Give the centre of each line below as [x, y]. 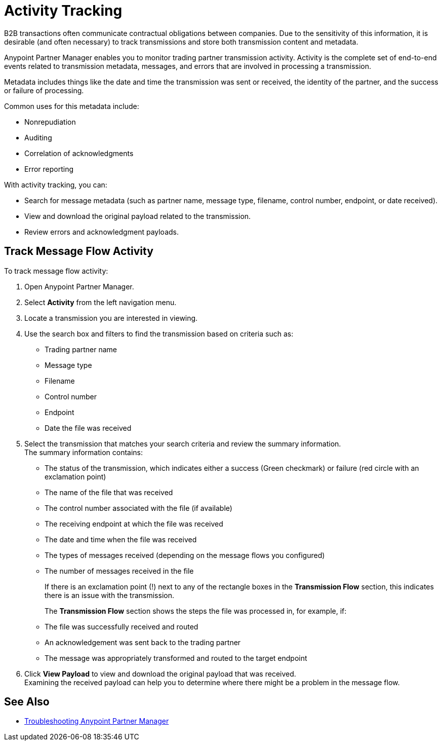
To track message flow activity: [56, 271]
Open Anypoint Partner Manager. [79, 286]
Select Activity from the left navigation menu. [101, 302]
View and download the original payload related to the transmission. [138, 216]
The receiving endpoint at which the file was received [134, 524]
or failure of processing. [44, 90]
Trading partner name [81, 349]
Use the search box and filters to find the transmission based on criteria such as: [159, 333]
